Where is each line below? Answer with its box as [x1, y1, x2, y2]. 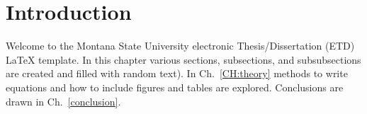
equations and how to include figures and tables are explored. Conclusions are [6, 79, 344, 94]
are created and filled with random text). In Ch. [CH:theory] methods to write [6, 66, 348, 81]
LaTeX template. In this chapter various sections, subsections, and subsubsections [6, 52, 361, 67]
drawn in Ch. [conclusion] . [6, 93, 121, 108]
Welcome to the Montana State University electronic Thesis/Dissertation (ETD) [6, 38, 355, 53]
